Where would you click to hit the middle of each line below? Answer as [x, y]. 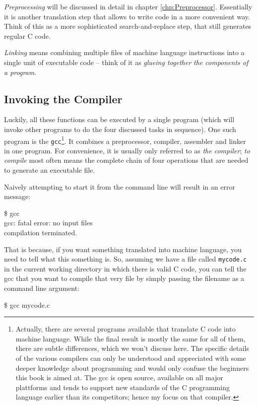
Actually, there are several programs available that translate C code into [126, 329]
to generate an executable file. [50, 170]
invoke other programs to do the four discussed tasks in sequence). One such [120, 129]
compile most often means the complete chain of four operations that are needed [126, 160]
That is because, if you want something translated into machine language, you [123, 249]
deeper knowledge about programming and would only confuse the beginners [132, 368]
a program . [20, 72]
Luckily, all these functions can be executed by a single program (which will [119, 119]
